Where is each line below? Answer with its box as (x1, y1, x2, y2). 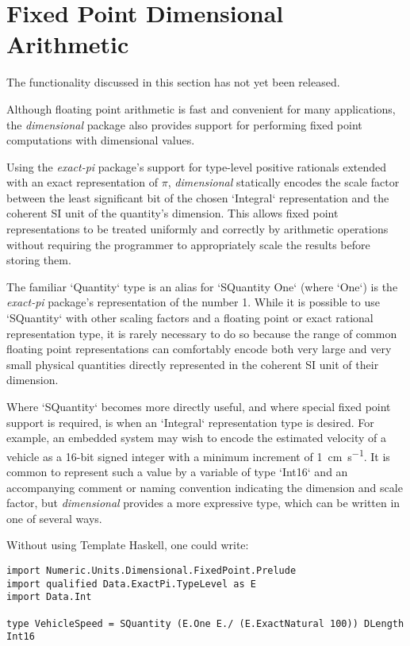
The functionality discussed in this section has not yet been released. (6, 74, 340, 90)
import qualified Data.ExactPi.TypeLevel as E (6, 578, 256, 590)
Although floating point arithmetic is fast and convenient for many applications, (6, 100, 396, 117)
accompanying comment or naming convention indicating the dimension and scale (6, 479, 403, 495)
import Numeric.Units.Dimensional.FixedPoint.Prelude (6, 565, 297, 576)
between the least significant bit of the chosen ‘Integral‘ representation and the (6, 189, 389, 206)
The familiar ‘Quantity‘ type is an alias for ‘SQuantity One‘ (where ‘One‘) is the (6, 278, 398, 294)
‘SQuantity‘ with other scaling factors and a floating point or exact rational (6, 310, 374, 326)
